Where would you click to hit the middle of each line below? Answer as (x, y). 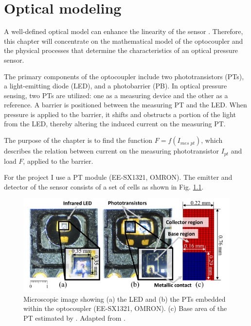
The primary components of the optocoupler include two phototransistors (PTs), (124, 76)
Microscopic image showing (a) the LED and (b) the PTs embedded (125, 299)
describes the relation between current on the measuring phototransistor (112, 151)
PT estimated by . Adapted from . (74, 317)
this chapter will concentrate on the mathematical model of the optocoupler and (124, 41)
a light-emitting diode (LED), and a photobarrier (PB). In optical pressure (116, 86)
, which (212, 140)
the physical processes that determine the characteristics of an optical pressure (121, 50)
